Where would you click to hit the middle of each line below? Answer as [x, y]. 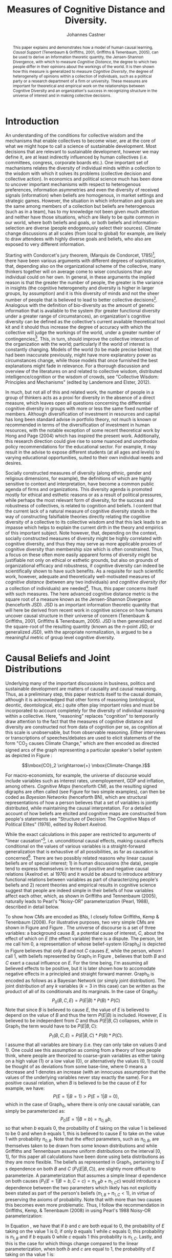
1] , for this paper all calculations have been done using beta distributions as [85, 1157]
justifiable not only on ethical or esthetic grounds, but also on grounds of [82, 560]
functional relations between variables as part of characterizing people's [82, 880]
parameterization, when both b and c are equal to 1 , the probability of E [80, 1249]
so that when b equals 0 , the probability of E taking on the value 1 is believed [86, 1128]
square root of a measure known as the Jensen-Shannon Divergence [78, 599]
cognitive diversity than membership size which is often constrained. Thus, [84, 549]
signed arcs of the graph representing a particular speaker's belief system [84, 750]
